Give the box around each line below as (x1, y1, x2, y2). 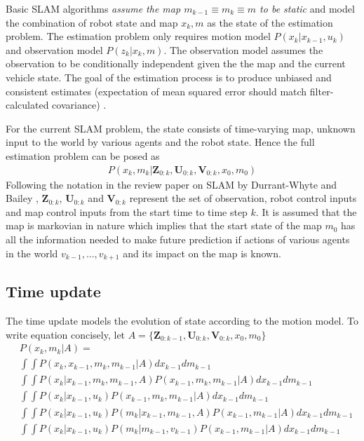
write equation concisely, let (6, 327, 126, 341)
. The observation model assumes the (163, 42, 323, 57)
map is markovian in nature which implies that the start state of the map (6, 218, 322, 233)
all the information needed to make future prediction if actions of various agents (6, 231, 350, 246)
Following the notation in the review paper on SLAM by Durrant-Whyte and (6, 177, 337, 191)
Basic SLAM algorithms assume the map (6, 1, 181, 15)
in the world (6, 245, 58, 260)
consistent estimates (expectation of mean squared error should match (6, 83, 307, 98)
